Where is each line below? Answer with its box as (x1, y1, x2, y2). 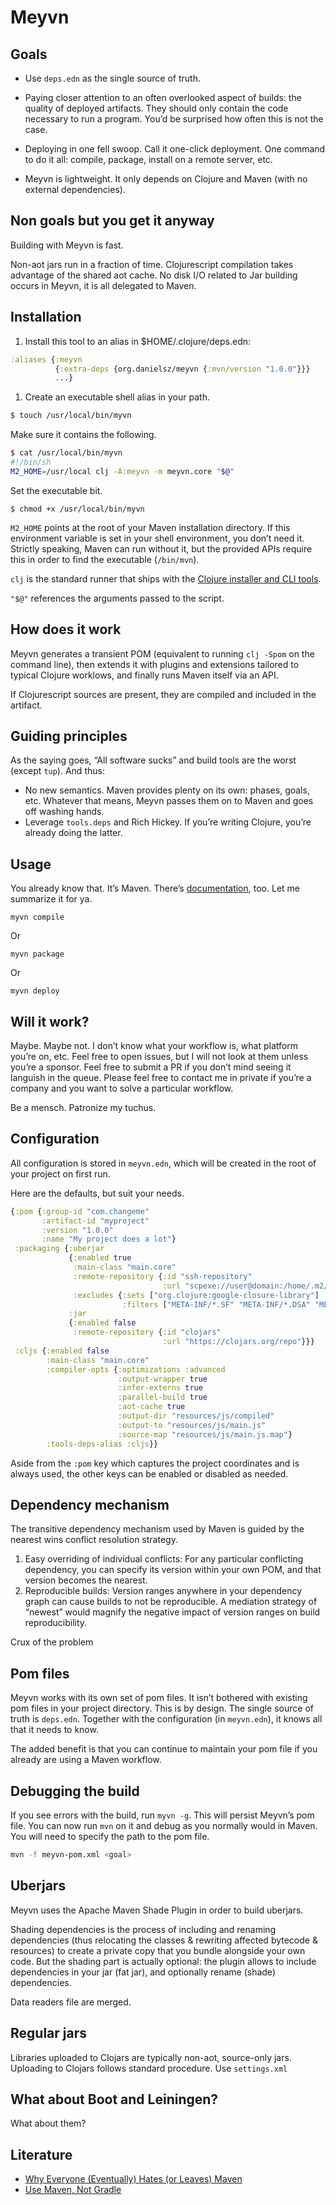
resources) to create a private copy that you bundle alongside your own (10, 1944, 306, 1956)
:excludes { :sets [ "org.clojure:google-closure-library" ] (73, 1290, 320, 1300)
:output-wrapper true (117, 1374, 208, 1384)
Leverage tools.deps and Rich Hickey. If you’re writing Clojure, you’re (24, 816, 312, 828)
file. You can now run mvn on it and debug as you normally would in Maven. (10, 1820, 318, 1831)
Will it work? (10, 1013, 90, 1030)
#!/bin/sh (10, 457, 52, 467)
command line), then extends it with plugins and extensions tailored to (10, 658, 300, 670)
